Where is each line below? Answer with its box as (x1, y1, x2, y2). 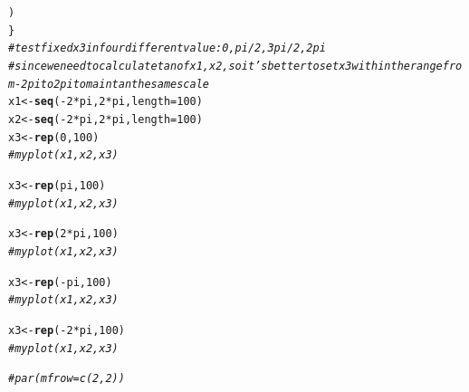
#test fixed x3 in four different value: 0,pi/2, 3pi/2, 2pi (8, 42, 326, 55)
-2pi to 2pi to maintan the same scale (14, 77, 209, 91)
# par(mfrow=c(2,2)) (8, 372, 125, 386)
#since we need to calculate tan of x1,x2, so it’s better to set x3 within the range (8, 59, 443, 72)
